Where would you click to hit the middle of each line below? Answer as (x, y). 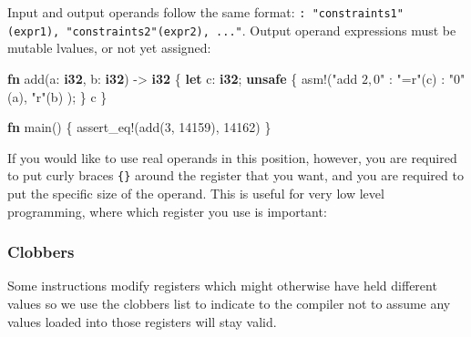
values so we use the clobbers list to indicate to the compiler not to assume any (229, 303)
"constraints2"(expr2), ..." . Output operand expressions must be (261, 30)
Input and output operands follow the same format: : (157, 12)
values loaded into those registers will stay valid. (142, 321)
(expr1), (34, 31)
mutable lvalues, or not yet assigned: (109, 48)
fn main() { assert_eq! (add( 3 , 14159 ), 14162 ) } (139, 127)
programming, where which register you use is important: (167, 211)
